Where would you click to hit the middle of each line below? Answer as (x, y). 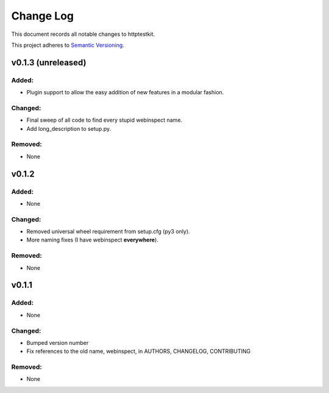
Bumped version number (58, 343)
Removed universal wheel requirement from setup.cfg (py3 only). (108, 232)
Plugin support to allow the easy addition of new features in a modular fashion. (125, 92)
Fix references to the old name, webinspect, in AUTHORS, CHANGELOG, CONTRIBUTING (139, 351)
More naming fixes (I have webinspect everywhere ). (92, 240)
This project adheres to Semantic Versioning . (68, 45)
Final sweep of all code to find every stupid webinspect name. (104, 120)
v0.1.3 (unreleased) (49, 62)
